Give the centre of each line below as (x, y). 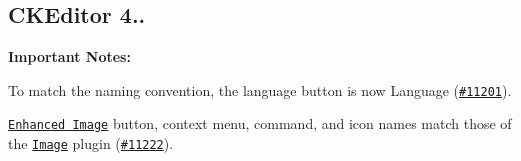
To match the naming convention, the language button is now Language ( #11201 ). (260, 89)
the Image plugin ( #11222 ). (91, 143)
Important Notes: (69, 56)
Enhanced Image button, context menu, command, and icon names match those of (260, 123)
